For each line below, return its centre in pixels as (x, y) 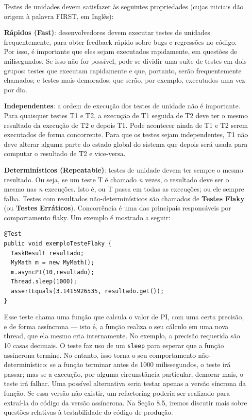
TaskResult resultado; (47, 253)
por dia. (16, 89)
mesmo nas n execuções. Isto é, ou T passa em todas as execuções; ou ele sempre (124, 189)
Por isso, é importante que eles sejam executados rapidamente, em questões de (121, 51)
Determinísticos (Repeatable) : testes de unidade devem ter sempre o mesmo (124, 169)
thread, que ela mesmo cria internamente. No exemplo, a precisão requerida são (122, 336)
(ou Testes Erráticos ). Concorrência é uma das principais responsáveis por (118, 208)
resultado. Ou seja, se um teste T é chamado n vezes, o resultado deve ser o (117, 179)
